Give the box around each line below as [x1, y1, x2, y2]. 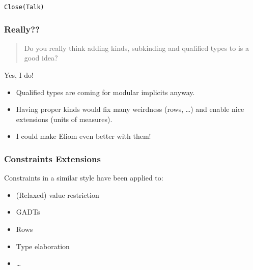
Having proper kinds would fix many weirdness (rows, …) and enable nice [16, 104, 244, 114]
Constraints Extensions [4, 152, 101, 165]
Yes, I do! [4, 70, 34, 80]
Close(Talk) [4, 4, 44, 11]
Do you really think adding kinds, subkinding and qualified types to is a [24, 42, 249, 53]
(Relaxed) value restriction [16, 189, 99, 200]
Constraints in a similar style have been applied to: [4, 172, 163, 183]
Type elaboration [16, 241, 70, 251]
